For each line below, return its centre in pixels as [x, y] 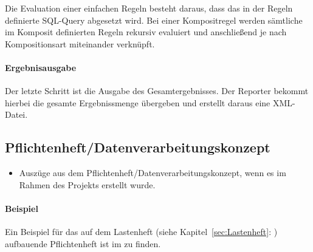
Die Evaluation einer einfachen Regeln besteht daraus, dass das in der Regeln [149, 8]
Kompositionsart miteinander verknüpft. [80, 43]
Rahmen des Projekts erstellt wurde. [87, 184]
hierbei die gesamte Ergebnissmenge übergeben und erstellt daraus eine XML [149, 102]
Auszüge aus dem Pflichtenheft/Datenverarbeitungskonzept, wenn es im [153, 173]
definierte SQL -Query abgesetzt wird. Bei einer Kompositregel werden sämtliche [154, 20]
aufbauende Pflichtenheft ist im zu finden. [83, 243]
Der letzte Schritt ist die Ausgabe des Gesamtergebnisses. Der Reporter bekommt [157, 91]
